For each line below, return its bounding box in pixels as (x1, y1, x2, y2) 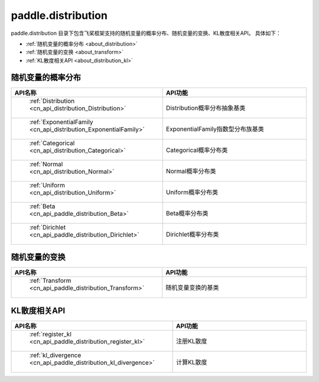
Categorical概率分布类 (165, 145, 228, 154)
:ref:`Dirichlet (29, 223, 66, 231)
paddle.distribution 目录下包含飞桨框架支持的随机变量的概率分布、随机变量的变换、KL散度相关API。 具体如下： (11, 30, 282, 37)
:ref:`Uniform (29, 181, 65, 189)
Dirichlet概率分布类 (165, 230, 219, 238)
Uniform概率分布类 (165, 188, 219, 196)
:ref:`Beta (29, 202, 56, 210)
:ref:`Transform (29, 277, 71, 285)
